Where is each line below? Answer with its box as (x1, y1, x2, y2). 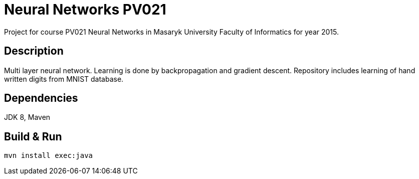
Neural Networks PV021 (4, 1, 166, 18)
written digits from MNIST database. (4, 74, 124, 83)
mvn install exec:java (4, 151, 93, 160)
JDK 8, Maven (4, 113, 51, 122)
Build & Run (4, 130, 62, 143)
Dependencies (4, 92, 78, 105)
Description (4, 45, 64, 58)
